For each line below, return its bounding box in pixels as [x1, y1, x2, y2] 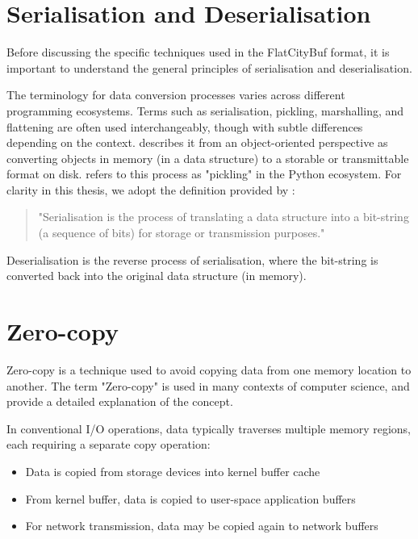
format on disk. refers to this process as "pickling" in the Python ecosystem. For [6, 165, 402, 182]
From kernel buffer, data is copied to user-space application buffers [25, 490, 356, 507]
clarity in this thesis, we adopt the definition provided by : [6, 181, 295, 198]
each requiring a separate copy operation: [6, 436, 211, 453]
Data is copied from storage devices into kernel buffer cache [25, 462, 320, 479]
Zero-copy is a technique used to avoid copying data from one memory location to [6, 361, 412, 378]
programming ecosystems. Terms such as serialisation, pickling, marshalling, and [6, 102, 404, 119]
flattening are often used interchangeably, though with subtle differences [6, 118, 363, 135]
